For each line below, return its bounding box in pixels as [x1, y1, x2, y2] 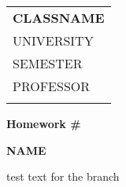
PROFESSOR [13, 77, 91, 95]
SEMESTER [13, 54, 83, 72]
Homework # [6, 115, 81, 131]
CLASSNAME [13, 9, 105, 27]
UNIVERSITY [13, 31, 94, 49]
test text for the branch [6, 168, 120, 185]
